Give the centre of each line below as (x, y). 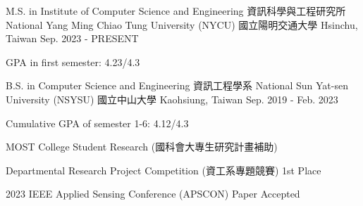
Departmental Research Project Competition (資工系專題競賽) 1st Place (164, 170)
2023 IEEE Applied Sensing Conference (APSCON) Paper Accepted (153, 194)
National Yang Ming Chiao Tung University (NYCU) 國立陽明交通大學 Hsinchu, (182, 24)
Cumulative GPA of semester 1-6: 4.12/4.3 (97, 123)
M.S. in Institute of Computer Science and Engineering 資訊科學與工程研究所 (176, 11)
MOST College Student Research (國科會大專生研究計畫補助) (142, 147)
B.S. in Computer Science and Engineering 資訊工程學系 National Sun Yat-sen (177, 85)
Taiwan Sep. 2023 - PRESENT (72, 38)
